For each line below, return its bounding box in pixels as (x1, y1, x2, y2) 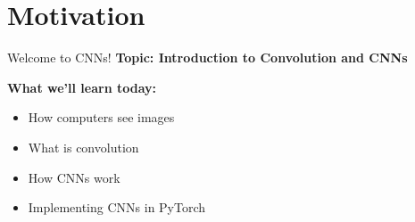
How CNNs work (28, 168, 120, 186)
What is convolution (28, 137, 139, 156)
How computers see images (28, 108, 175, 127)
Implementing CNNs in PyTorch (28, 198, 206, 217)
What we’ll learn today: (7, 78, 157, 96)
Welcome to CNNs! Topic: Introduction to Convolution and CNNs (7, 48, 408, 67)
